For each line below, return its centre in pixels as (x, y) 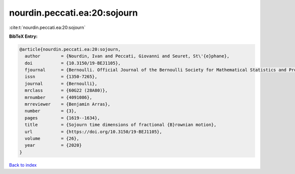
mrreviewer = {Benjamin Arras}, (68, 104)
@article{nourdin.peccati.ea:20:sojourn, (70, 49)
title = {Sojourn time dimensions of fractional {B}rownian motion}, (121, 125)
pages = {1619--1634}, (62, 118)
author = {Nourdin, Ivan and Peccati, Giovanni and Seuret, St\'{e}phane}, (127, 56)
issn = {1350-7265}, (61, 77)
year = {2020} (53, 145)
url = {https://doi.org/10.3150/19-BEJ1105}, (93, 132)
